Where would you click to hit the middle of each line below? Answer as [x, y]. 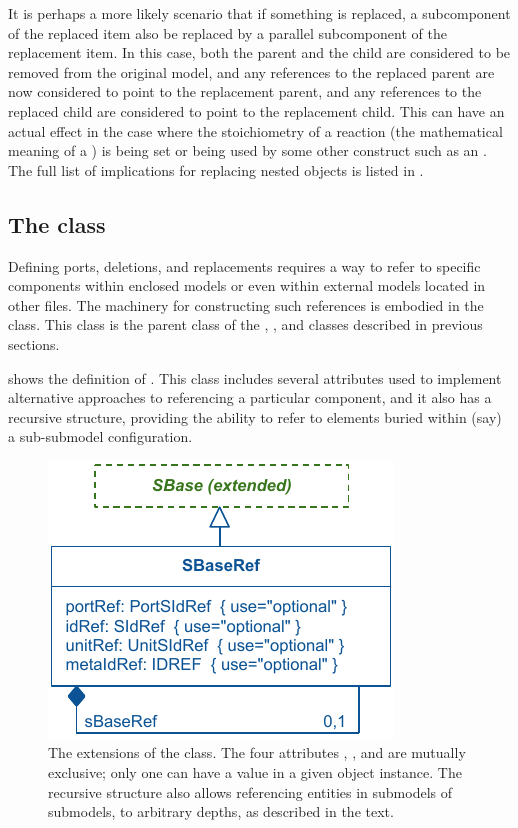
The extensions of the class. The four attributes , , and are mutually [257, 752]
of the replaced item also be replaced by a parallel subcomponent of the [227, 32]
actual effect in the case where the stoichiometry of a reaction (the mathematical [255, 130]
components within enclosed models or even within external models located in [247, 285]
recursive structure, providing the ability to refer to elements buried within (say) [255, 416]
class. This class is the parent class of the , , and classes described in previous [245, 324]
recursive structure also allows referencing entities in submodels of [250, 791]
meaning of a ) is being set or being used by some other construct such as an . [247, 150]
